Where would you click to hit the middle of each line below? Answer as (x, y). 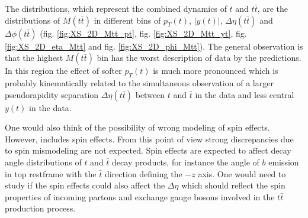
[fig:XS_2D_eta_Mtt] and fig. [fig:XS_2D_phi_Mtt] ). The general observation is (154, 46)
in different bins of (127, 20)
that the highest (34, 58)
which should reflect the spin (233, 185)
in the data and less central (245, 94)
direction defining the (143, 173)
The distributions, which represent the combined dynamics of (116, 8)
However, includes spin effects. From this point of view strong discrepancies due (149, 139)
